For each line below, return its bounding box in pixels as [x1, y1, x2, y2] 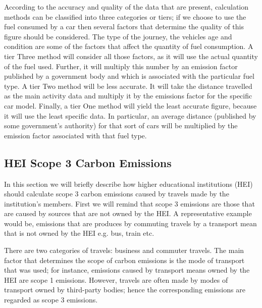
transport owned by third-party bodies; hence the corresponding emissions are [4, 284, 245, 295]
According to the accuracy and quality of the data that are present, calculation [4, 2, 249, 12]
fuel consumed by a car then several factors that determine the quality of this [4, 21, 244, 32]
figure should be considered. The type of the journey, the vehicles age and [4, 31, 232, 41]
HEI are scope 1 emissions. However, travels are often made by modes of [4, 274, 228, 285]
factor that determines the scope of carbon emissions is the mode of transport [4, 254, 245, 265]
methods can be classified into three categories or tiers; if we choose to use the [4, 11, 246, 22]
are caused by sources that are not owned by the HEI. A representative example [4, 208, 252, 219]
